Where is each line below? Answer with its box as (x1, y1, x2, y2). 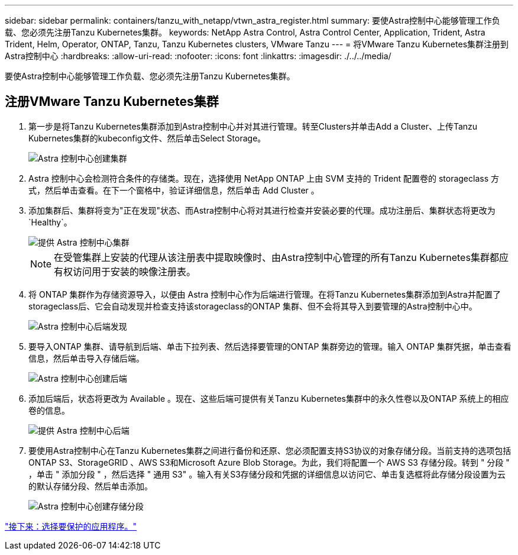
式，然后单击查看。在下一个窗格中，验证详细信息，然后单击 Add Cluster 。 (28, 185, 319, 195)
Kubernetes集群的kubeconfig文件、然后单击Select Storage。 (28, 133, 266, 143)
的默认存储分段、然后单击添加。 (28, 480, 153, 491)
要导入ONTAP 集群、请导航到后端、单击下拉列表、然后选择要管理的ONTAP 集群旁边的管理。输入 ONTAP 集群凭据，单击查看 (28, 341, 511, 351)
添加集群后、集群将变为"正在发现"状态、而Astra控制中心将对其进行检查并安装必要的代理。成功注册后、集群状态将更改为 (28, 205, 496, 215)
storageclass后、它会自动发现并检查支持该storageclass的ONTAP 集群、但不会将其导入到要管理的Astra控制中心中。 (28, 301, 477, 311)
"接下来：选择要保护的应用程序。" (5, 521, 137, 531)
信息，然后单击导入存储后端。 (28, 353, 144, 363)
